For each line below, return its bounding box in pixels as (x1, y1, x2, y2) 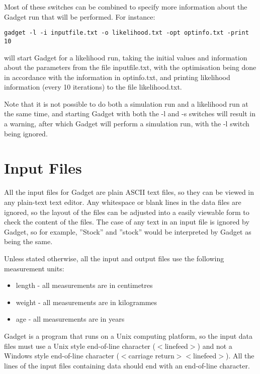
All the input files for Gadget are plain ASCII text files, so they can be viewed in (4, 187, 254, 197)
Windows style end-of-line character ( (4, 350, 119, 361)
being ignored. (4, 128, 48, 138)
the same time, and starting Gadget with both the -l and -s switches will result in (4, 108, 255, 119)
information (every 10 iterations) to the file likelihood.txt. (4, 82, 182, 92)
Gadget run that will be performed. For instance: (4, 11, 155, 22)
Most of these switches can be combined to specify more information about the (4, 2, 247, 12)
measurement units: (4, 263, 64, 273)
